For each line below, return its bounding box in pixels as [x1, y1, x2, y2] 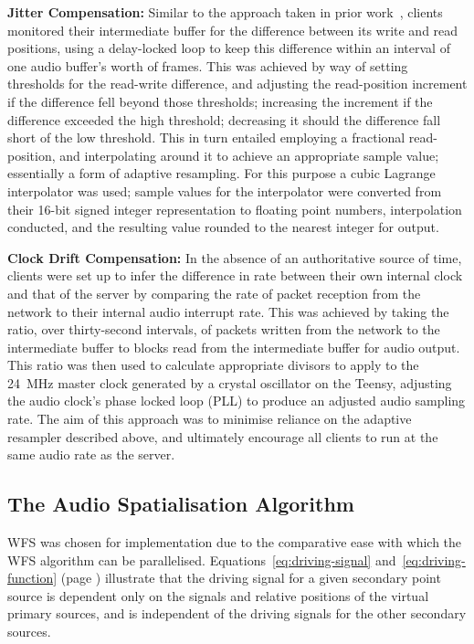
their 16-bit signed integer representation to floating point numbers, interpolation [7, 199, 462, 218]
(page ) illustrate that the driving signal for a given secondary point [60, 568, 441, 587]
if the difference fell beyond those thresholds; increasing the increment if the [7, 91, 433, 111]
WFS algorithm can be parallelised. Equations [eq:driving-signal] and [7, 550, 396, 569]
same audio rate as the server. [7, 445, 175, 464]
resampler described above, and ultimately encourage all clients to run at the [7, 427, 438, 446]
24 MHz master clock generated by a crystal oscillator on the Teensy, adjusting [7, 373, 452, 392]
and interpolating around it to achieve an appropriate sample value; [59, 145, 439, 164]
